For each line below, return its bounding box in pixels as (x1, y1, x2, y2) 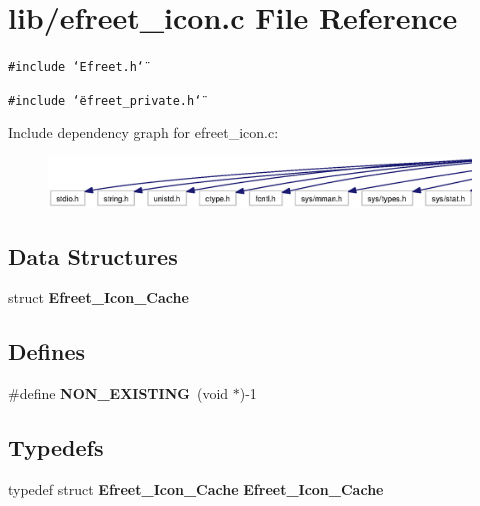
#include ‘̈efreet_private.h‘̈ (8, 93, 202, 108)
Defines (8, 336, 86, 367)
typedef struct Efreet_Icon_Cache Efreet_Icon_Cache (8, 478, 384, 499)
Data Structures (8, 240, 178, 271)
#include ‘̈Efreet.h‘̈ (8, 60, 145, 75)
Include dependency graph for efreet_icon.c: (8, 122, 279, 143)
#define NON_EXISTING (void (8, 383, 229, 404)
